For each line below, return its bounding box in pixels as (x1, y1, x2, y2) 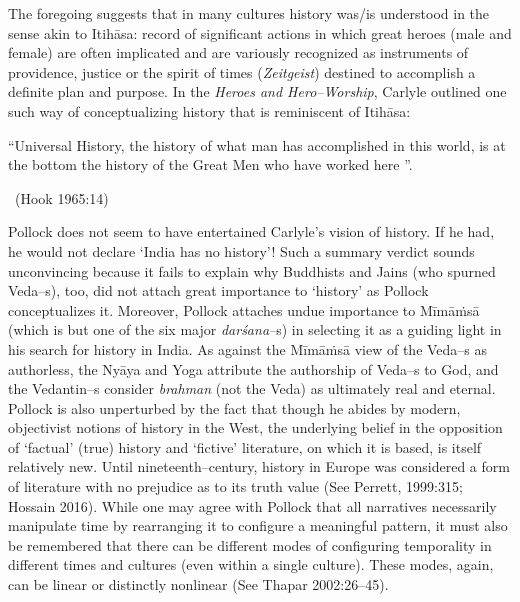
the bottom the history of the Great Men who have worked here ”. (8, 154, 413, 175)
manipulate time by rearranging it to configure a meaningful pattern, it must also (8, 515, 508, 536)
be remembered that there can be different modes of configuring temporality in (8, 534, 492, 555)
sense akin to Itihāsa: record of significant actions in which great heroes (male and (8, 22, 512, 43)
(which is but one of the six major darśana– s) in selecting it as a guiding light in (8, 319, 502, 340)
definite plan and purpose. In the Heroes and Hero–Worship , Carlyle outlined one (8, 81, 507, 102)
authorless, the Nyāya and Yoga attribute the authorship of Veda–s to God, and (8, 358, 499, 379)
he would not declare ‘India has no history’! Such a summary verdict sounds (8, 240, 475, 261)
